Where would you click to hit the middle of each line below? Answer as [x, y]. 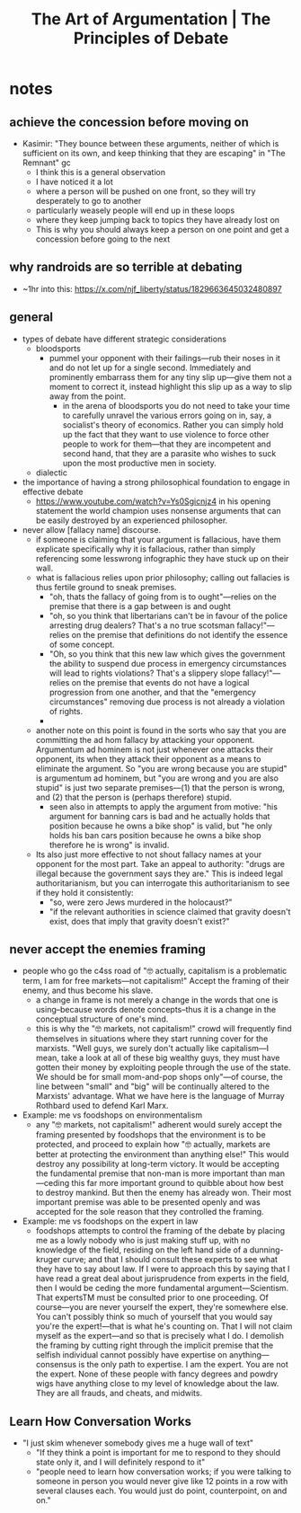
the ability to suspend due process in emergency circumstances [168, 663]
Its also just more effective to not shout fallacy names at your [149, 854]
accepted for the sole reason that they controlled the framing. [150, 1212]
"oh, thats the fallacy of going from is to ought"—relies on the [163, 597]
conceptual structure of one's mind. [102, 1019]
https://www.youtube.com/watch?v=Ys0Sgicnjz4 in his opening [153, 501]
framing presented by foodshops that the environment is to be [151, 1135]
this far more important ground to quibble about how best [178, 1183]
